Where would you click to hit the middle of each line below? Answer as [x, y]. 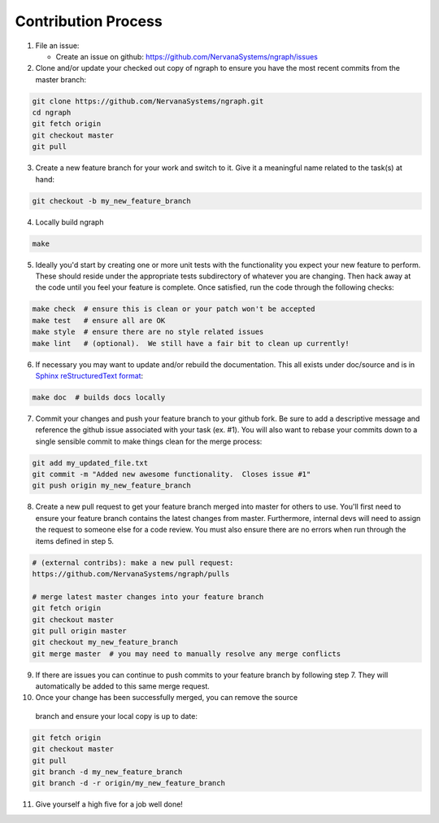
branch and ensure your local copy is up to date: [117, 716]
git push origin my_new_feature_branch [111, 486]
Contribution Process [89, 21]
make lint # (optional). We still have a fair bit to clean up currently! [191, 343]
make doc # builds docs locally [99, 397]
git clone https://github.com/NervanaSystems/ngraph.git [148, 101]
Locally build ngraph [70, 222]
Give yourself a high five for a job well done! [109, 804]
